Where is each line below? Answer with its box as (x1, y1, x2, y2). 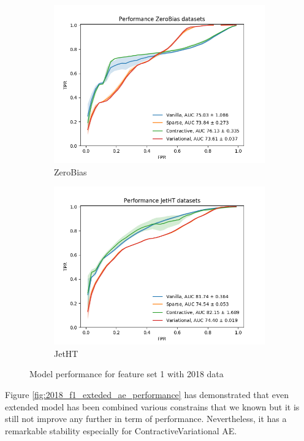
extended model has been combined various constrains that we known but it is (5, 400, 300, 413)
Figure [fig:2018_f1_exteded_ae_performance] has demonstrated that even (5, 388, 289, 401)
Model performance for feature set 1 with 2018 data (29, 367, 224, 380)
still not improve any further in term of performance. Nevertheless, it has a (5, 412, 287, 425)
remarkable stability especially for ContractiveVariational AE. (5, 424, 237, 437)
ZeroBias (54, 165, 87, 178)
